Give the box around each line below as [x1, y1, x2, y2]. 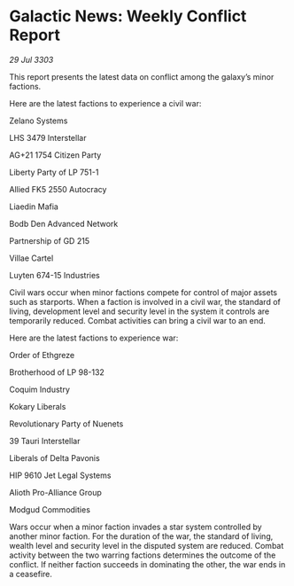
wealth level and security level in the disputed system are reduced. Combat [9, 540, 284, 551]
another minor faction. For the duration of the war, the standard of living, [9, 530, 274, 542]
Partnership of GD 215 [9, 235, 90, 246]
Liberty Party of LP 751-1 [9, 167, 99, 177]
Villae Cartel [9, 253, 54, 263]
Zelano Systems [9, 115, 68, 126]
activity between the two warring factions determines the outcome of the [9, 550, 276, 560]
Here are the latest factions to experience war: [9, 332, 179, 343]
